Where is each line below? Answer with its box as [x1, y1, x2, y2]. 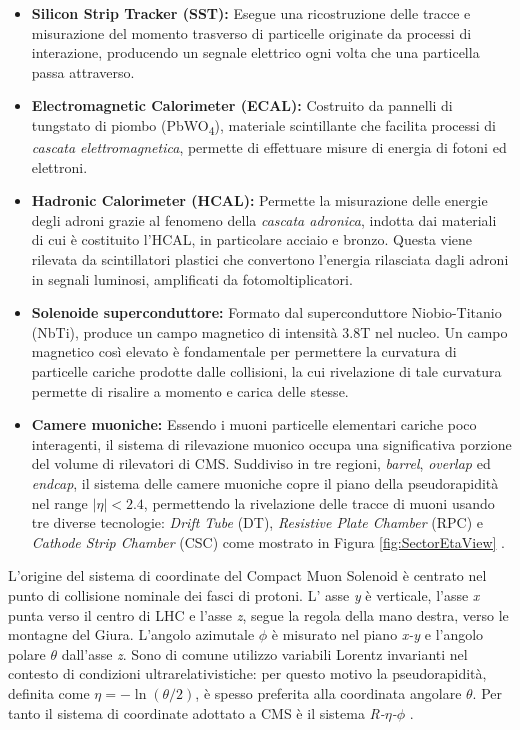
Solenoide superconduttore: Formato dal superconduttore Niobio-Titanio [31, 302, 502, 323]
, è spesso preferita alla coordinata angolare [195, 682, 462, 703]
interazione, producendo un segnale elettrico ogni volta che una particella [31, 42, 480, 63]
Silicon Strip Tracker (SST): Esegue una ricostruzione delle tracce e [31, 3, 471, 23]
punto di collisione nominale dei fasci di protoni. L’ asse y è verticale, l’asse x [8, 584, 480, 605]
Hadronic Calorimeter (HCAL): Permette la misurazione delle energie [31, 190, 488, 211]
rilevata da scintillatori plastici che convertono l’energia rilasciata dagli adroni [31, 249, 509, 270]
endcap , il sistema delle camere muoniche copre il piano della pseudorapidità [31, 473, 499, 493]
